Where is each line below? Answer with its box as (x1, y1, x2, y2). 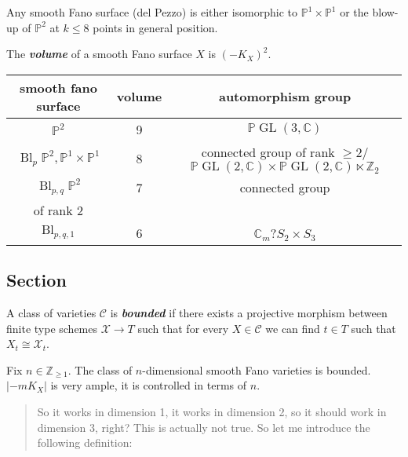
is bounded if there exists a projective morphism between (110, 304, 388, 320)
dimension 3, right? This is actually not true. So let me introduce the (37, 419, 370, 435)
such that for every (137, 320, 229, 336)
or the (340, 4, 369, 20)
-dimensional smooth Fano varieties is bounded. (142, 361, 371, 378)
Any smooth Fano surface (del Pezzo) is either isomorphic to (6, 4, 298, 20)
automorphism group (218, 87, 352, 106)
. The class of (67, 361, 133, 378)
